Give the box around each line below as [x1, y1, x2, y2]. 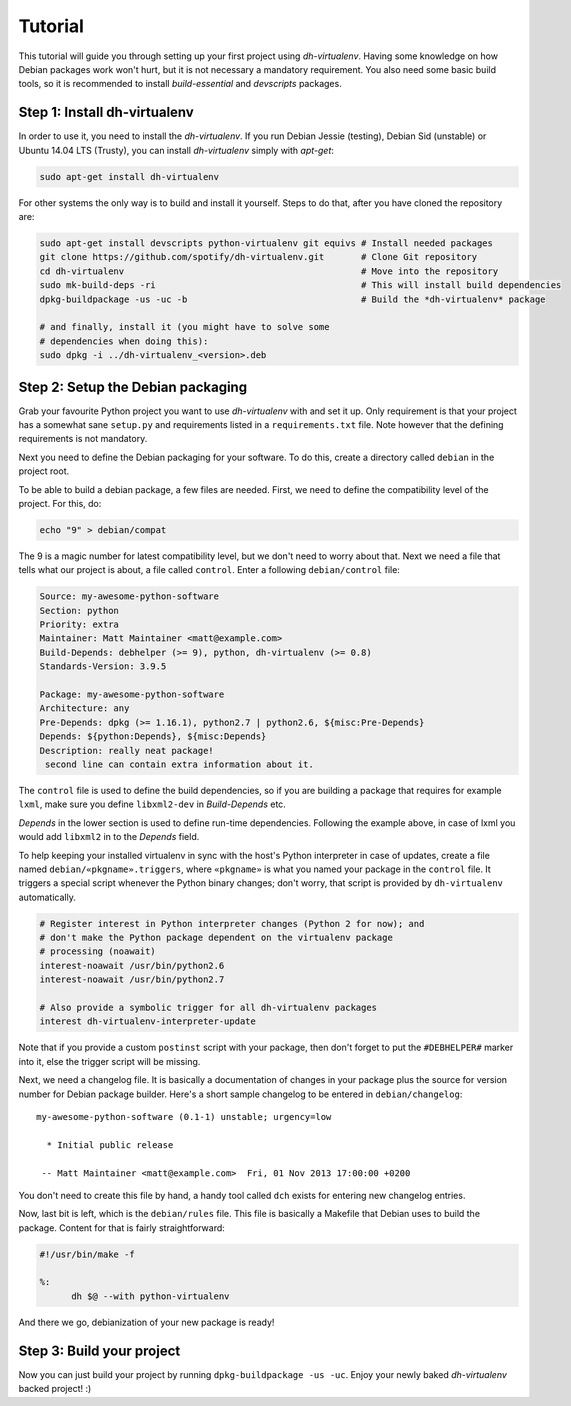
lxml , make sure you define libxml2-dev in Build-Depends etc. [18, 798, 287, 810]
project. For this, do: [18, 497, 102, 509]
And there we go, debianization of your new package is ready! [18, 1316, 275, 1328]
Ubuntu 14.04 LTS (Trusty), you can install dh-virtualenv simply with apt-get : [18, 144, 335, 156]
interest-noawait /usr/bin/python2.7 [39, 974, 225, 985]
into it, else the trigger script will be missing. [18, 1055, 201, 1067]
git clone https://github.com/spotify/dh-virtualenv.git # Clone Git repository [39, 251, 478, 263]
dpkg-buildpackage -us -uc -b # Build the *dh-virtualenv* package [39, 293, 546, 305]
